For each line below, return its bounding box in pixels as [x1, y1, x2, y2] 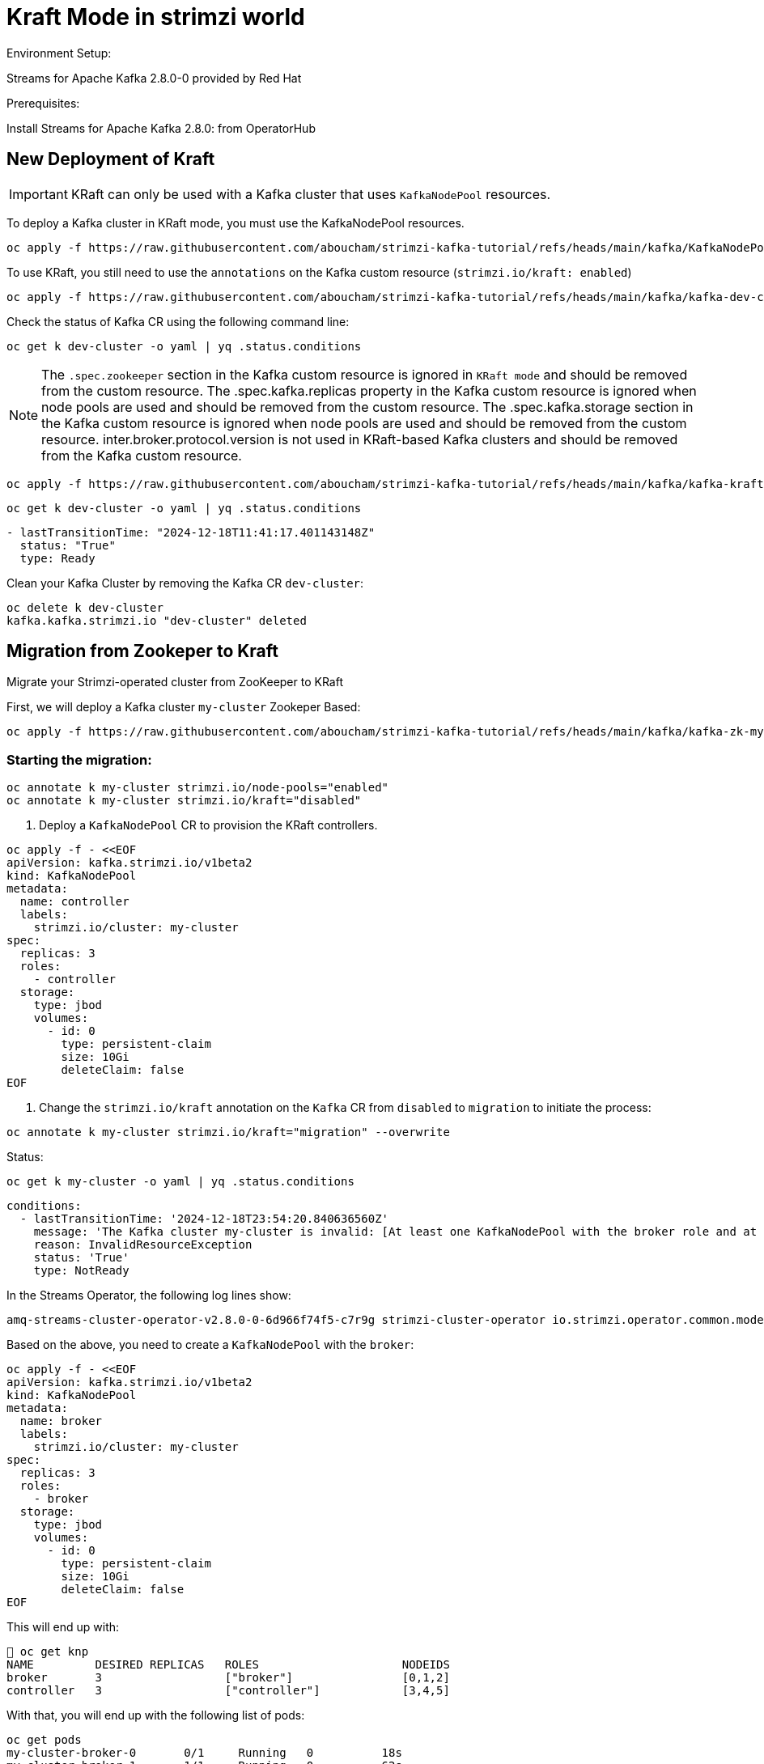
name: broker [19, 1414, 103, 1428]
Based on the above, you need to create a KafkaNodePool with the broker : [6, 1338, 414, 1352]
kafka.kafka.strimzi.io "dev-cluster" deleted [6, 613, 307, 627]
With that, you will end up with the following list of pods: [6, 1708, 305, 1723]
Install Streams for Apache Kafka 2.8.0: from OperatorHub [6, 121, 316, 135]
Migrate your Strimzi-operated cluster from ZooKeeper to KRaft [6, 675, 344, 689]
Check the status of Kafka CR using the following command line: [6, 314, 350, 329]
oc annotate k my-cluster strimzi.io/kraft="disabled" [6, 794, 362, 808]
